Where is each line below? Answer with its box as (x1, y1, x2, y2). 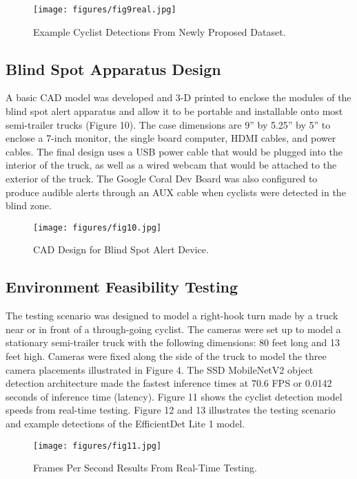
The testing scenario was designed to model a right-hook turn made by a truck (6, 308, 338, 323)
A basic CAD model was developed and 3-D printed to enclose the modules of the (6, 90, 351, 105)
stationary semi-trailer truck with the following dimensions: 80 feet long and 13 (6, 335, 340, 350)
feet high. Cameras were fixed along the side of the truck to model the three (6, 349, 327, 363)
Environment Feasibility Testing (6, 276, 238, 297)
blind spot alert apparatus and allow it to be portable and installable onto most (6, 104, 343, 118)
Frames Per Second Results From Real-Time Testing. (33, 460, 257, 475)
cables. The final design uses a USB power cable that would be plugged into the (6, 144, 343, 158)
